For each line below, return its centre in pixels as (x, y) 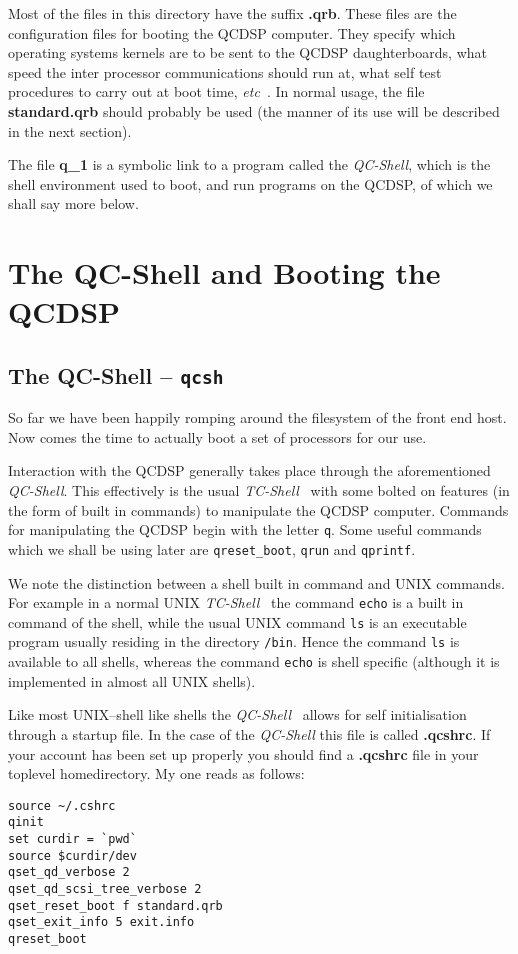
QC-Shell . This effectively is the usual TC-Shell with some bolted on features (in (259, 490)
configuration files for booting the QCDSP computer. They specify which (232, 32)
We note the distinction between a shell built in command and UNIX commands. (256, 582)
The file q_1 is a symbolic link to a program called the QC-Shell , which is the (249, 164)
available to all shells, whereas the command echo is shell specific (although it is (254, 661)
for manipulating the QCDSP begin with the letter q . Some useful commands (245, 529)
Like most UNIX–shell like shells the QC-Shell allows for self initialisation (237, 714)
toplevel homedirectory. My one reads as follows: (156, 773)
